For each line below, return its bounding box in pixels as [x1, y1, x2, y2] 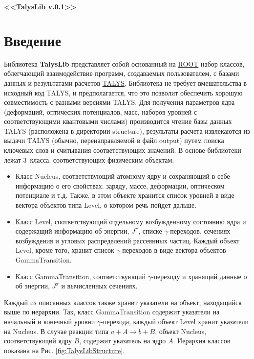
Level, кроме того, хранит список [15, 245, 114, 255]
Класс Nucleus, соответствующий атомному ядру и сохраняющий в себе [15, 171, 230, 181]
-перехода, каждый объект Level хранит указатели [101, 316, 249, 326]
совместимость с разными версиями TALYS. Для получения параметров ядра [4, 97, 235, 107]
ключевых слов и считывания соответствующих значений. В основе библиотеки [4, 145, 241, 155]
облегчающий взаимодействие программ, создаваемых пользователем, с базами [4, 68, 239, 78]
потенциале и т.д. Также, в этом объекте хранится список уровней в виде [15, 190, 234, 200]
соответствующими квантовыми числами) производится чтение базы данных [4, 116, 232, 126]
